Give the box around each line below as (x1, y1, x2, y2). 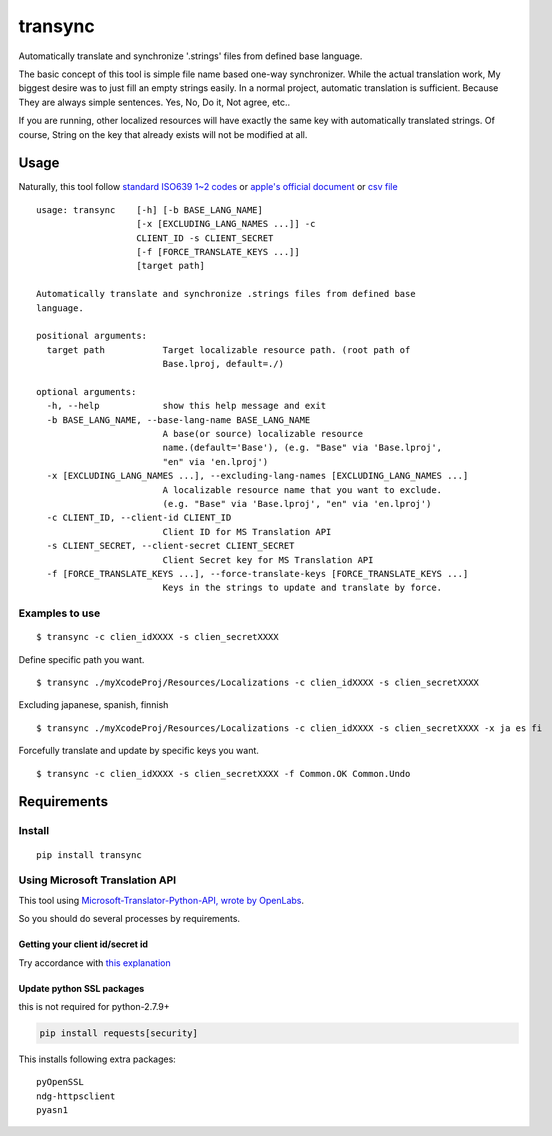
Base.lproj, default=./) (162, 358, 285, 370)
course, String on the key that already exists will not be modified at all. (18, 128, 308, 140)
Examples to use (18, 606, 101, 620)
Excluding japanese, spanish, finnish (18, 699, 169, 711)
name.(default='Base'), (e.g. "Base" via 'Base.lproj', (162, 442, 443, 454)
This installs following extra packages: (18, 1053, 177, 1065)
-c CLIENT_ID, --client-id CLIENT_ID (46, 512, 232, 524)
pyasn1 (36, 1105, 69, 1116)
